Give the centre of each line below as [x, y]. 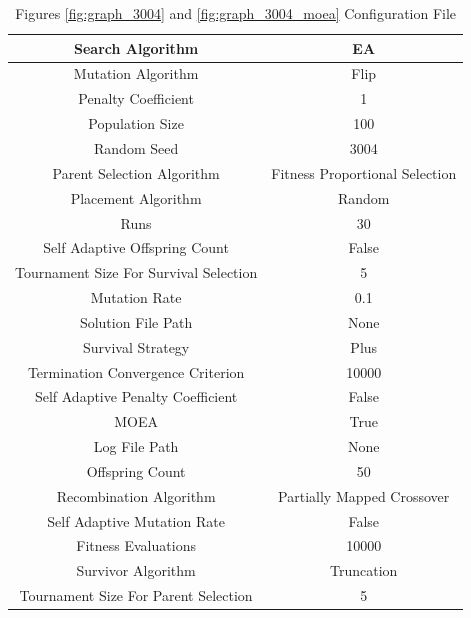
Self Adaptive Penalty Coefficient [136, 396]
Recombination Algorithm [136, 495]
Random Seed [136, 147]
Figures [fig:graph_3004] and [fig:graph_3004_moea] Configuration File [236, 13]
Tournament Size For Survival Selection [136, 272]
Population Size [136, 123]
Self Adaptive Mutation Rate [136, 520]
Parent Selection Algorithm [136, 172]
